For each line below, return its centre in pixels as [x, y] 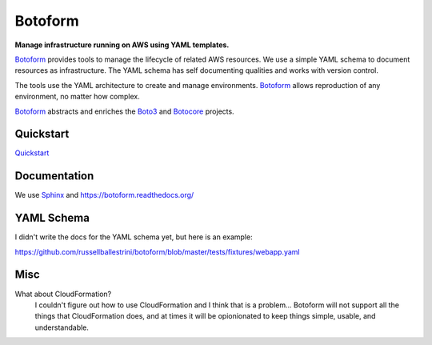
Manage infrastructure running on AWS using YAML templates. [122, 45]
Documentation [54, 176]
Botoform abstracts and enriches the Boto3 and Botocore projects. [125, 111]
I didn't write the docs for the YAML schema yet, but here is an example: [134, 237]
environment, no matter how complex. [77, 97]
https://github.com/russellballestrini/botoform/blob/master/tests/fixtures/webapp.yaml [157, 251]
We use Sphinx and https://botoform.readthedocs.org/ [104, 195]
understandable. [62, 327]
